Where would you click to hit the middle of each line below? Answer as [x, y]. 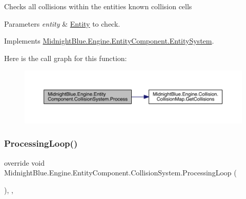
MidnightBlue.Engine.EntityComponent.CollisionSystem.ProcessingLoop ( [120, 173]
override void [25, 162]
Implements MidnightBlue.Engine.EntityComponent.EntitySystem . [109, 41]
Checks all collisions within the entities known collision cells [98, 6]
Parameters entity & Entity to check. [62, 23]
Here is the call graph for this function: [66, 58]
